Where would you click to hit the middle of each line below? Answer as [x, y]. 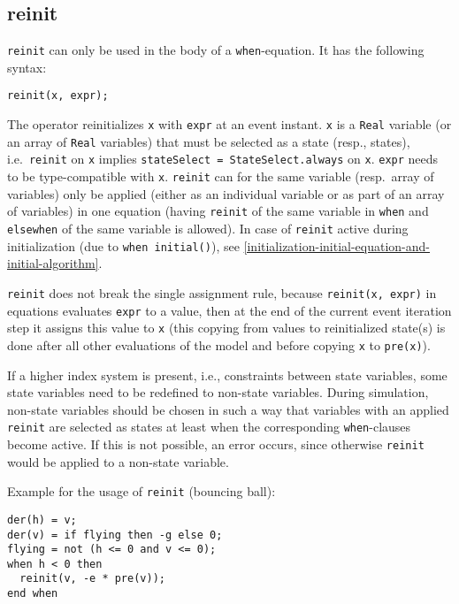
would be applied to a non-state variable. [118, 461]
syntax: [27, 67]
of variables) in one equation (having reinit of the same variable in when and [218, 211]
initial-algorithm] [53, 263]
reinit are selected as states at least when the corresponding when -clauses [209, 427]
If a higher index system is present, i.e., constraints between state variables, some [227, 375]
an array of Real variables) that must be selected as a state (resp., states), [209, 141]
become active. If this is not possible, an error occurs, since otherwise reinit [216, 443]
